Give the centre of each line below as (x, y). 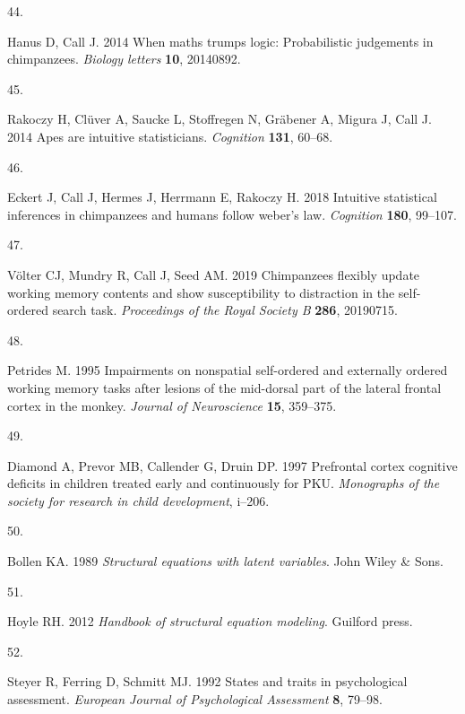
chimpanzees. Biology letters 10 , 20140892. (124, 59)
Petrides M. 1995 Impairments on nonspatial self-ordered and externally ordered (228, 370)
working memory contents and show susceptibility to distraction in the (201, 292)
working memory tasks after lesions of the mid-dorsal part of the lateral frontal (224, 387)
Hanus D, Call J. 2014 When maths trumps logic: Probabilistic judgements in (220, 41)
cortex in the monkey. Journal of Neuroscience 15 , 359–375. (172, 405)
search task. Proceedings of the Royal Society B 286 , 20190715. (225, 310)
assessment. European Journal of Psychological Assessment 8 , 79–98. (195, 699)
